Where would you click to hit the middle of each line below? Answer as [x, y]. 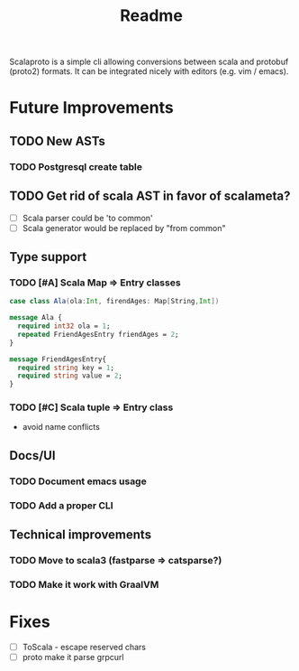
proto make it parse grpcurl [73, 657]
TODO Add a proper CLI [62, 505]
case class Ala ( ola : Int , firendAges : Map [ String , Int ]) [114, 302]
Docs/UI [32, 456]
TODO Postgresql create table [76, 166]
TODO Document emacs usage [78, 481]
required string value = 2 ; [70, 376]
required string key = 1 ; [66, 368]
